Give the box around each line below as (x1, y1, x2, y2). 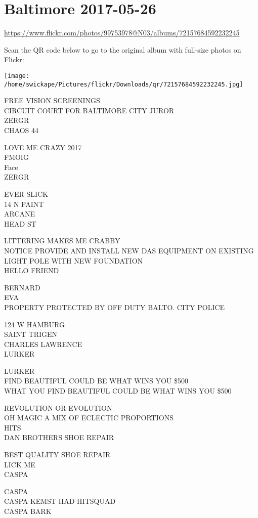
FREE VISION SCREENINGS (4, 95, 100, 106)
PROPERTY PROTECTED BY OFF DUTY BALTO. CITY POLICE (4, 301, 225, 312)
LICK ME (4, 459, 35, 469)
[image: (4, 72, 30, 79)
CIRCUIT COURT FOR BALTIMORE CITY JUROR (4, 105, 175, 115)
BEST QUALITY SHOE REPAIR (4, 449, 111, 460)
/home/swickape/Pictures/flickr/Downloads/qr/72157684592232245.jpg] (4, 80, 243, 88)
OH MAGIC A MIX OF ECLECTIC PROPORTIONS (4, 412, 174, 423)
